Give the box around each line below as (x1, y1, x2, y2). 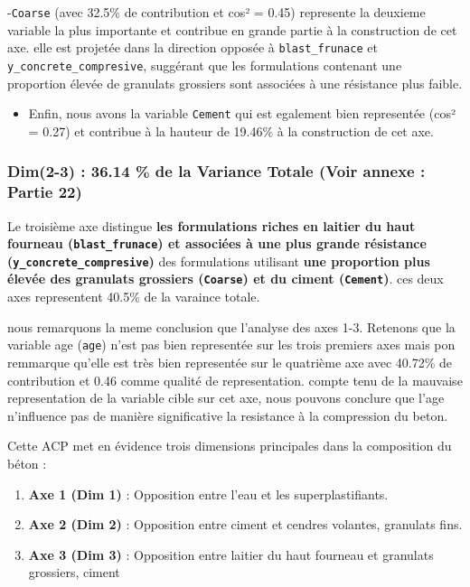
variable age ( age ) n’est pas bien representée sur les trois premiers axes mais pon (7, 335, 456, 354)
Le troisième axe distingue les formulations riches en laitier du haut (7, 216, 416, 235)
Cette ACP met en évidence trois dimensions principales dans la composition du (7, 436, 452, 455)
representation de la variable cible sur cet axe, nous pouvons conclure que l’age (7, 388, 445, 407)
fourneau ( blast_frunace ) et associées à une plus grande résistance (7, 234, 427, 253)
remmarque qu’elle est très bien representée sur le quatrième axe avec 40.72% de (7, 352, 453, 371)
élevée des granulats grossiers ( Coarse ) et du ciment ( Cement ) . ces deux (7, 269, 444, 288)
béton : (7, 453, 47, 472)
